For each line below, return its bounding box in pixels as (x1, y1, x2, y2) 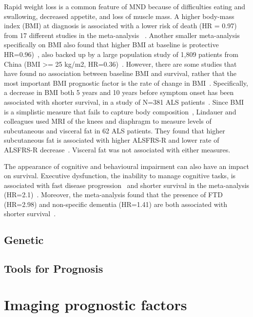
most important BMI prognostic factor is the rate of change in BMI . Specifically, (4, 77, 248, 88)
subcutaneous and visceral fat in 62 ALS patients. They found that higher (4, 125, 225, 135)
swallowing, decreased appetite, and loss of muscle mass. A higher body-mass (4, 11, 234, 21)
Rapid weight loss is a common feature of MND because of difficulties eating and (4, 1, 246, 11)
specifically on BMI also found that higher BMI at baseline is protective (4, 39, 219, 50)
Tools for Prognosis (4, 261, 103, 276)
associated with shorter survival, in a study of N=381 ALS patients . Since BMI (4, 96, 244, 107)
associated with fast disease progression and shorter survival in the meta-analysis (4, 180, 250, 190)
